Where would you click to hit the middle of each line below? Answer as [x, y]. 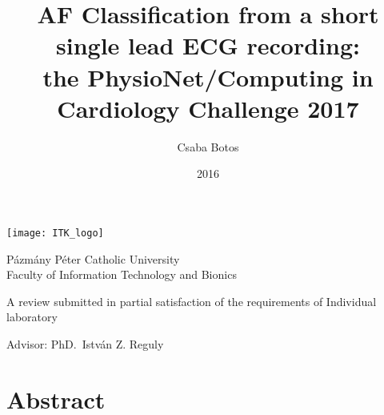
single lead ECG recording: [208, 45]
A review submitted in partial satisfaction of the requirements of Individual [192, 301]
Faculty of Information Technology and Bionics [122, 274]
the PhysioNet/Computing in [208, 77]
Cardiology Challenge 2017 [208, 108]
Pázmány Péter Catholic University [93, 258]
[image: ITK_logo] [55, 233]
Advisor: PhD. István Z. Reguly [85, 343]
